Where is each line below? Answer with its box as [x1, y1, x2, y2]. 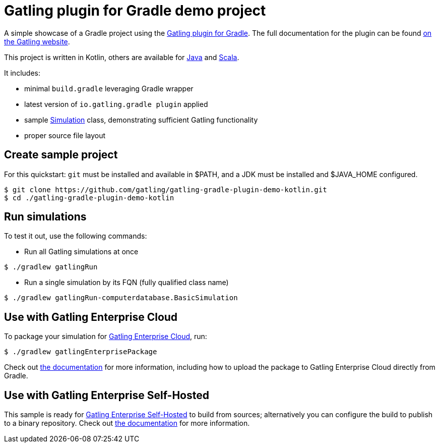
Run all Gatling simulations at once [24, 247, 139, 256]
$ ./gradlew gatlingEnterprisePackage [4, 348, 157, 356]
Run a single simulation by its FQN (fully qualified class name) [24, 278, 229, 287]
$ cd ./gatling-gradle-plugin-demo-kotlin [4, 193, 174, 202]
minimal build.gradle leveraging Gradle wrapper [24, 84, 194, 93]
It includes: [4, 68, 40, 77]
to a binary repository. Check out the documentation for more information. [4, 419, 250, 428]
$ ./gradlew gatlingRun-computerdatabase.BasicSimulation [4, 294, 238, 302]
